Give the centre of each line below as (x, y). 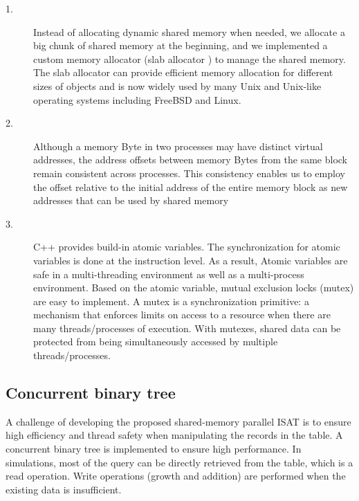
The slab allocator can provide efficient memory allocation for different (183, 72)
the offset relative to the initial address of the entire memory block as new (191, 186)
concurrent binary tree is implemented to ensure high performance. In (154, 449)
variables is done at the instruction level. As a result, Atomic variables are (191, 260)
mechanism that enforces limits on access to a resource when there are (182, 315)
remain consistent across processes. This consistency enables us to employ (189, 173)
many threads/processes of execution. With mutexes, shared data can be (187, 328)
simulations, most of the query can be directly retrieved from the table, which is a (179, 462)
